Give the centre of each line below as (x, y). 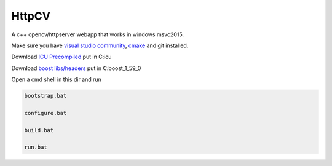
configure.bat (45, 113)
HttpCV (31, 16)
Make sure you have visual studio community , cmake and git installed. (100, 45)
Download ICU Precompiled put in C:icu (61, 57)
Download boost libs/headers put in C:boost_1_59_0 (76, 68)
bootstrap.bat (45, 96)
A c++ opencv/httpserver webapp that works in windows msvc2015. (98, 34)
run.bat (36, 147)
